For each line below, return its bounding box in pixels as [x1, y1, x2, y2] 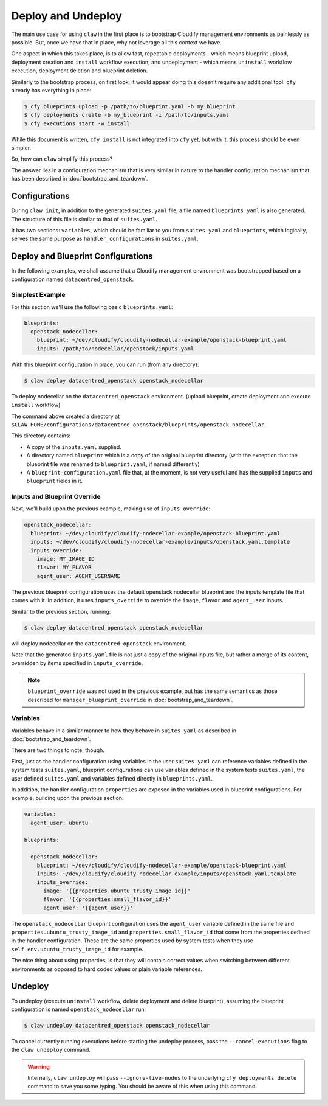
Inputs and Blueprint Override [11, 493, 101, 501]
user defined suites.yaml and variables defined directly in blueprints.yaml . [11, 774, 213, 782]
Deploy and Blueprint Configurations [11, 251, 153, 262]
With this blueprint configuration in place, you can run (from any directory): [11, 361, 199, 368]
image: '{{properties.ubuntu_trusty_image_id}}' [43, 887, 191, 894]
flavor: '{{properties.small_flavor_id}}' [43, 896, 172, 903]
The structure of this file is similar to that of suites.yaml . [11, 215, 157, 223]
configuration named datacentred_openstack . [11, 276, 134, 283]
